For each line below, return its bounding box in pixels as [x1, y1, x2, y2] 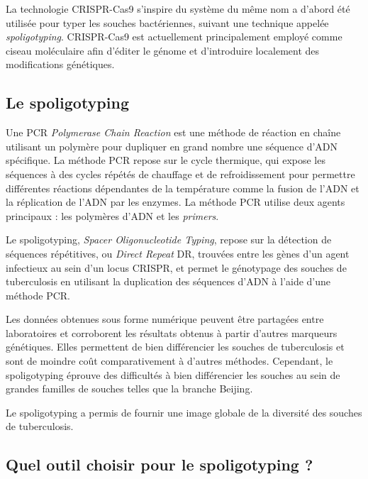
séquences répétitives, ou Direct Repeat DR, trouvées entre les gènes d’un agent [6, 246, 350, 260]
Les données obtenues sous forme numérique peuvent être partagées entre [6, 312, 324, 326]
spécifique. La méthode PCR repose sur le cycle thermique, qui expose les [6, 153, 325, 167]
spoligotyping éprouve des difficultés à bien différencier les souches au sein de [6, 367, 340, 382]
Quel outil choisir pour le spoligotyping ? [6, 453, 313, 475]
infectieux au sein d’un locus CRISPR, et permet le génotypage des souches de [6, 260, 347, 275]
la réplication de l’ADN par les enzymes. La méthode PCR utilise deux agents [6, 194, 345, 209]
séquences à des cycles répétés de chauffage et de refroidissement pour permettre [6, 166, 355, 181]
